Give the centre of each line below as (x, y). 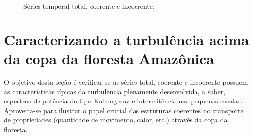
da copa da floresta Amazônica (109, 58)
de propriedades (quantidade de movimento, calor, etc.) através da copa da (116, 120)
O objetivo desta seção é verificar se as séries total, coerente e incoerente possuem (126, 81)
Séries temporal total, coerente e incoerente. (89, 6)
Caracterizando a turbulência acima (126, 39)
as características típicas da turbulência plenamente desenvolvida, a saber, (115, 91)
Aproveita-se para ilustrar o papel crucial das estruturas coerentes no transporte (124, 110)
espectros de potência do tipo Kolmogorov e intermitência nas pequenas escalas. (123, 101)
